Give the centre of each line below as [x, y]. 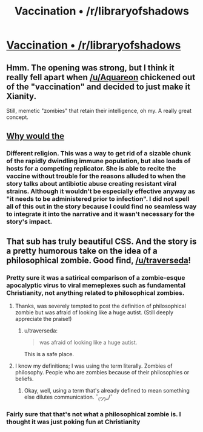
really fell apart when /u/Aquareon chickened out [101, 77]
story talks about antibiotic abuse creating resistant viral [92, 184]
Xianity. [22, 96]
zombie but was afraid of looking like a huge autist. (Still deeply [94, 312]
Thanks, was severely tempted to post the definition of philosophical [101, 306]
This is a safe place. [49, 354]
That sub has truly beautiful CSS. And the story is [101, 241]
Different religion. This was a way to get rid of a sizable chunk [99, 154]
